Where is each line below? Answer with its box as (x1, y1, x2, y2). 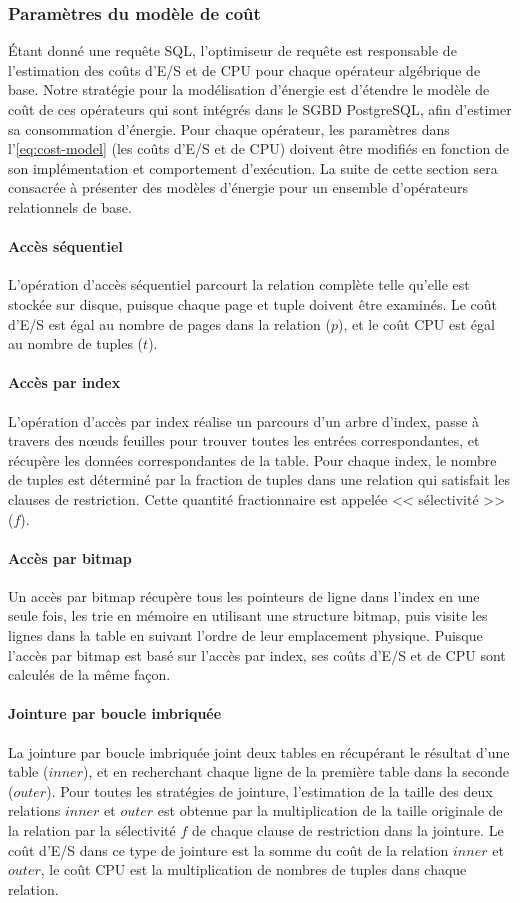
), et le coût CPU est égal (337, 313, 495, 334)
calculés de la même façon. (8, 664, 171, 685)
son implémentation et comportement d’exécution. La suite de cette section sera (8, 157, 498, 178)
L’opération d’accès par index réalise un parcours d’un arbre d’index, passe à (8, 410, 480, 431)
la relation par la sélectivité (8, 820, 176, 841)
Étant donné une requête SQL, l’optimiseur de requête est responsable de (8, 40, 457, 61)
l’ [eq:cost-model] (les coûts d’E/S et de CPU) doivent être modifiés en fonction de (8, 138, 509, 159)
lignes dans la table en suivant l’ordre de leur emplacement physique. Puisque (8, 625, 483, 646)
